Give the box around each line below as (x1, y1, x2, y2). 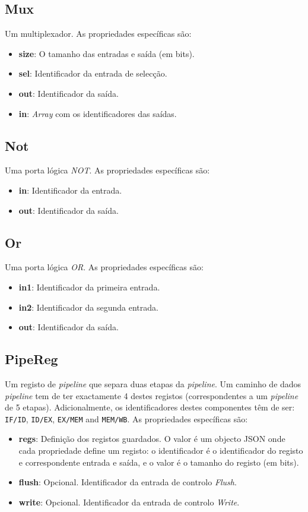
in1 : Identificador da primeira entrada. (18, 280, 160, 293)
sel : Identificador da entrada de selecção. (18, 67, 167, 80)
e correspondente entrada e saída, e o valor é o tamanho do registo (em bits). (18, 456, 299, 468)
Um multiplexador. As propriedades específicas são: (5, 27, 192, 40)
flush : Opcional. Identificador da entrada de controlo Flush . (18, 476, 237, 488)
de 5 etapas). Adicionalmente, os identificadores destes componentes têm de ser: (5, 401, 295, 413)
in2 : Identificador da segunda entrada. (18, 301, 158, 313)
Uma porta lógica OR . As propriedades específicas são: (5, 261, 204, 273)
